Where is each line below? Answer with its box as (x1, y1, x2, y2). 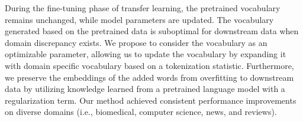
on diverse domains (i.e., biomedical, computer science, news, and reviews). (5, 105, 277, 118)
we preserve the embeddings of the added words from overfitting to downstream (5, 71, 294, 83)
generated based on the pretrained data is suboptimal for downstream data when (5, 25, 299, 37)
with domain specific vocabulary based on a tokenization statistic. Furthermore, (5, 59, 294, 71)
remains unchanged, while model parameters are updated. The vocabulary (5, 13, 274, 25)
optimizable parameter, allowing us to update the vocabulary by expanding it (5, 48, 286, 60)
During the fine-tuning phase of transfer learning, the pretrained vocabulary (5, 2, 281, 14)
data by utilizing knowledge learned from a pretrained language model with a (5, 83, 285, 95)
